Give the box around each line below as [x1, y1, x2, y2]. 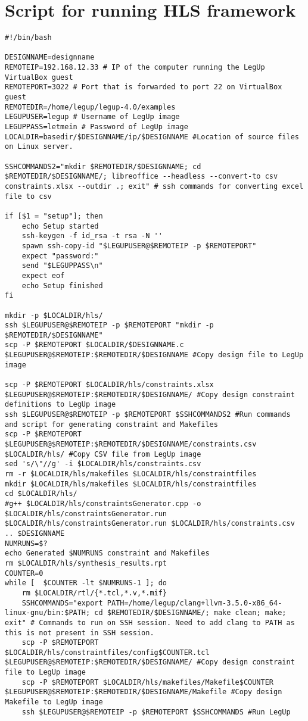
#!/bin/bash [5, 33, 52, 42]
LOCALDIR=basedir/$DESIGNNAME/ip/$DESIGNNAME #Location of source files [5, 132, 299, 141]
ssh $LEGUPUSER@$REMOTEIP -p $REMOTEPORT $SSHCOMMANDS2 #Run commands [5, 410, 291, 419]
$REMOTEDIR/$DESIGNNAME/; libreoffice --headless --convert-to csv [5, 172, 278, 181]
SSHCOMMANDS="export [21, 598, 103, 607]
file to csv [5, 192, 52, 201]
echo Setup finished [21, 281, 103, 290]
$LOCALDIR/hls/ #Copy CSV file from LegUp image [5, 450, 201, 458]
